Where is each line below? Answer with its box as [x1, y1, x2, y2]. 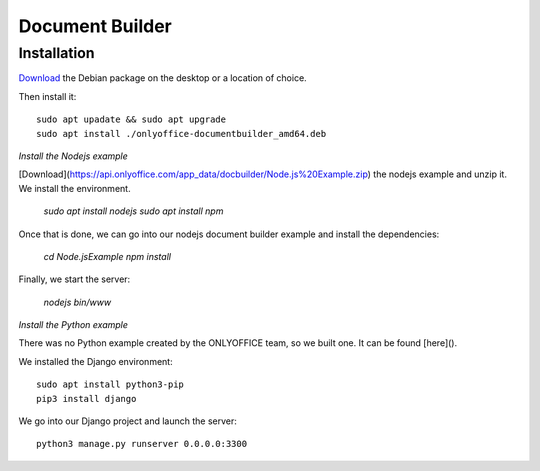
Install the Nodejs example [18, 150, 129, 162]
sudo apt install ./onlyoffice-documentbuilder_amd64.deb [36, 128, 327, 139]
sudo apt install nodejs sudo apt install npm [43, 205, 224, 217]
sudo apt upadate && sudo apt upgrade [36, 114, 227, 125]
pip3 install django [36, 393, 137, 404]
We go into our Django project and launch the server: [18, 415, 237, 427]
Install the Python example [18, 319, 129, 331]
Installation [18, 44, 95, 62]
